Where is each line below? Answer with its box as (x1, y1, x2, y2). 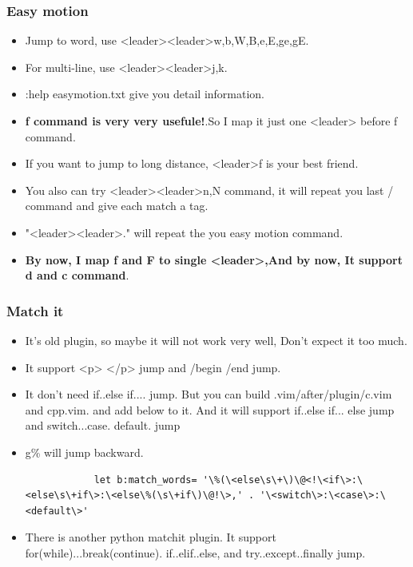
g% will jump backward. (25, 443, 144, 460)
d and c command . (25, 267, 129, 283)
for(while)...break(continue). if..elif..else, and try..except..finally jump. (25, 544, 366, 561)
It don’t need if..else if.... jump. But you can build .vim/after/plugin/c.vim (25, 386, 392, 402)
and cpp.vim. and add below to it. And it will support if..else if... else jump (25, 401, 395, 418)
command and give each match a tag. (25, 197, 208, 214)
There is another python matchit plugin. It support (25, 529, 276, 545)
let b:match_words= (93, 474, 197, 486)
